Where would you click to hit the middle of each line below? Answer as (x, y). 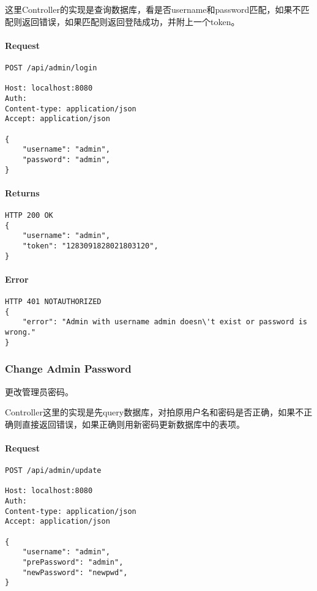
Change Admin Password (68, 369)
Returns (22, 192)
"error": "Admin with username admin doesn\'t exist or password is (165, 322)
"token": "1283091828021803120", (90, 246)
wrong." (21, 333)
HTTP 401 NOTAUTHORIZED (53, 302)
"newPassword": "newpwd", (75, 572)
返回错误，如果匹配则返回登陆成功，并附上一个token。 (131, 21)
